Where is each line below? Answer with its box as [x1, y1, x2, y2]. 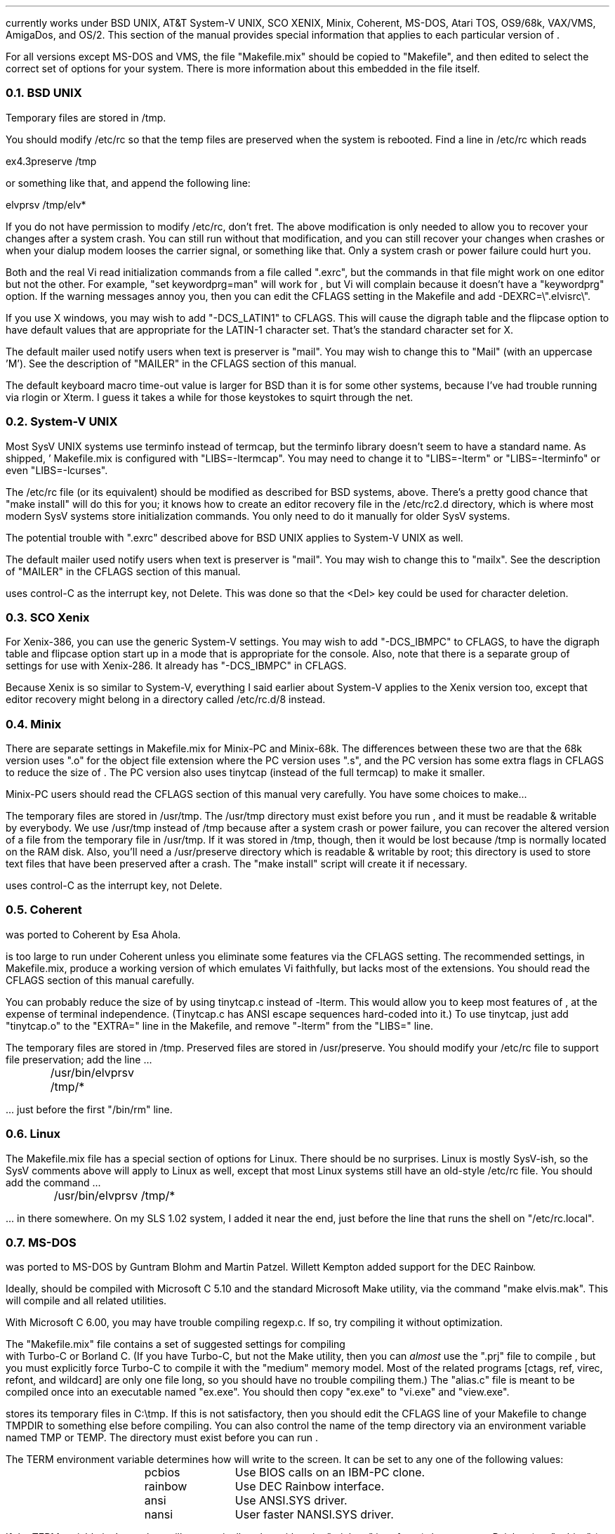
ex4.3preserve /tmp [6, 155, 97, 167]
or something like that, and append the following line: [6, 176, 251, 189]
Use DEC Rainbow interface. [234, 1479, 385, 1494]
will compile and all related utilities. [6, 1294, 167, 1307]
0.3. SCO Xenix [6, 610, 90, 624]
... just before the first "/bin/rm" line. [6, 1103, 173, 1115]
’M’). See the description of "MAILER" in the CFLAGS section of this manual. [6, 357, 357, 369]
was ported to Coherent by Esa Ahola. [6, 928, 181, 940]
